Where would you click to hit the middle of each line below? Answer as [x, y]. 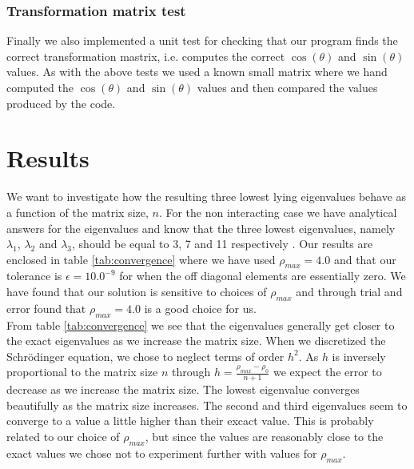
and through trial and [349, 292]
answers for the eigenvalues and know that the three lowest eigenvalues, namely [201, 228]
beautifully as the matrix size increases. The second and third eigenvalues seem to [207, 405]
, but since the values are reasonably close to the [264, 437]
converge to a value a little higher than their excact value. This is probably [190, 421]
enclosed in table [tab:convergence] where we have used [141, 259]
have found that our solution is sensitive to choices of [137, 292]
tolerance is [34, 276]
